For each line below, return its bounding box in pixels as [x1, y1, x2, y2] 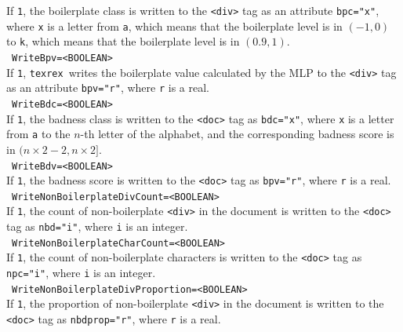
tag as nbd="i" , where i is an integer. [6, 218, 188, 235]
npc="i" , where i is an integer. [6, 265, 156, 281]
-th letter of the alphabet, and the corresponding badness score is [80, 126, 394, 142]
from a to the [6, 126, 71, 142]
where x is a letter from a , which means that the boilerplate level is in [6, 17, 343, 34]
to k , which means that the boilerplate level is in [6, 33, 240, 49]
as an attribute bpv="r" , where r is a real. [6, 79, 210, 96]
